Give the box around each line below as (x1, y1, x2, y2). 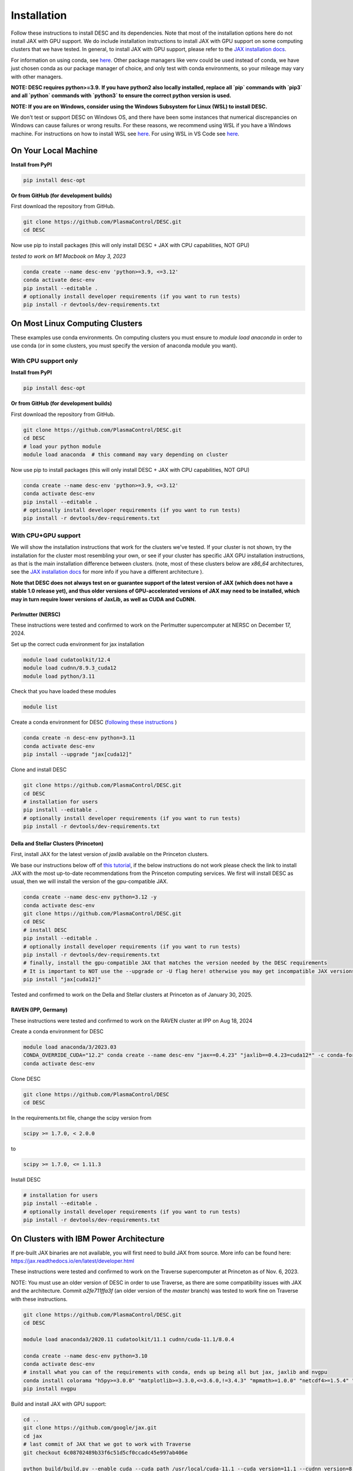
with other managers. (11, 73, 63, 80)
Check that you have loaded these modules (11, 688, 116, 695)
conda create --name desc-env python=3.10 (23, 1352, 148, 1359)
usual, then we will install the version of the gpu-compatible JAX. (11, 878, 168, 885)
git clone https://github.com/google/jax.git (23, 1425, 157, 1431)
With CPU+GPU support (11, 531, 81, 540)
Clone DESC (11, 1075, 41, 1082)
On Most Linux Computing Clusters (11, 318, 142, 328)
